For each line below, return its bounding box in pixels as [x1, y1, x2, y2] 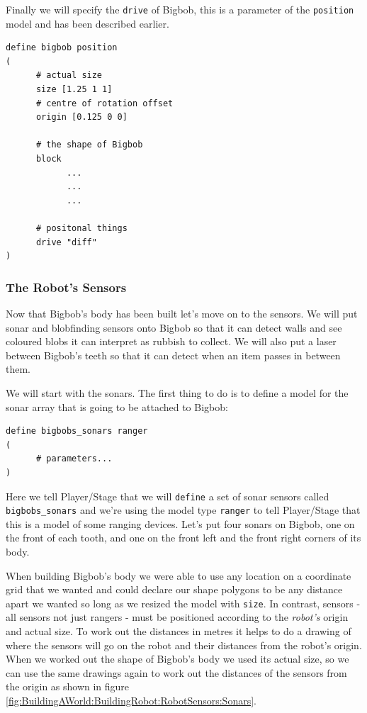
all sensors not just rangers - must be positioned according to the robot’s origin [6, 610, 349, 624]
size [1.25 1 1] [35, 84, 113, 95]
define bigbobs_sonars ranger [6, 426, 148, 437]
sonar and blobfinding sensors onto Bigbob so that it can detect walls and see [6, 320, 342, 335]
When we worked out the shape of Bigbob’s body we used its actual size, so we [6, 651, 349, 666]
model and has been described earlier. [6, 16, 169, 30]
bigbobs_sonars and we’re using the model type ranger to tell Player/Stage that [6, 503, 361, 517]
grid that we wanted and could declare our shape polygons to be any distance [6, 582, 343, 597]
